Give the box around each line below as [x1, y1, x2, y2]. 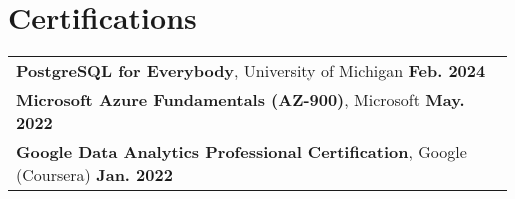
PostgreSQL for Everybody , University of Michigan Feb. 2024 [16, 59, 486, 83]
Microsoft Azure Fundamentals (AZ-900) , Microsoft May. [16, 88, 465, 112]
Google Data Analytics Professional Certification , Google [16, 140, 467, 164]
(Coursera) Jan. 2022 [16, 163, 173, 187]
